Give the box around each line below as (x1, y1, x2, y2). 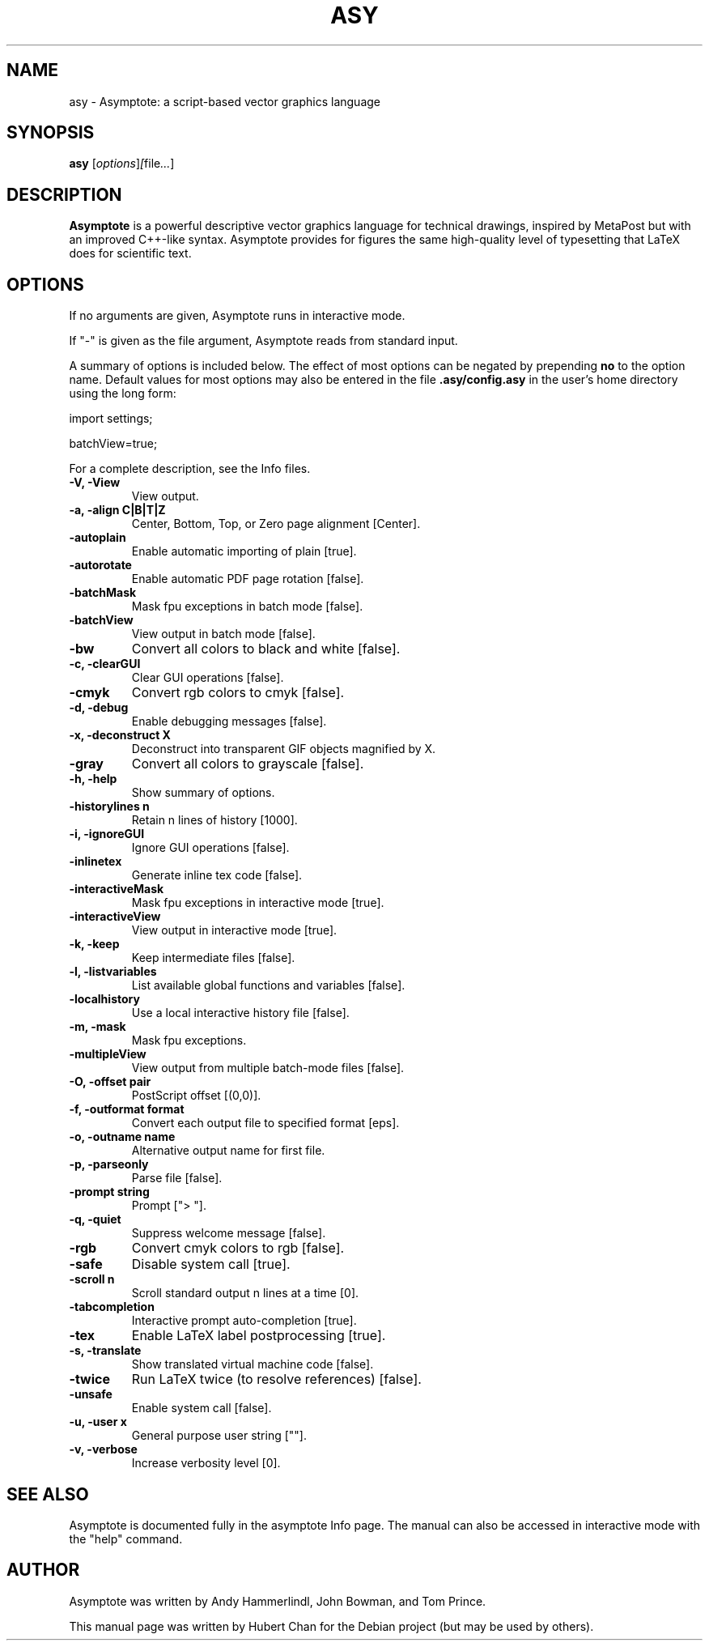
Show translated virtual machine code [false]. (131, 1357, 374, 1372)
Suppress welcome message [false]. (131, 1226, 326, 1241)
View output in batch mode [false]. (131, 627, 316, 641)
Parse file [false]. (131, 1171, 223, 1185)
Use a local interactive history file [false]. (131, 1006, 350, 1020)
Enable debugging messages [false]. (131, 714, 327, 729)
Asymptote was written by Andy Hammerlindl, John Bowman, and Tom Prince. (69, 1594, 486, 1608)
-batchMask (69, 585, 137, 600)
